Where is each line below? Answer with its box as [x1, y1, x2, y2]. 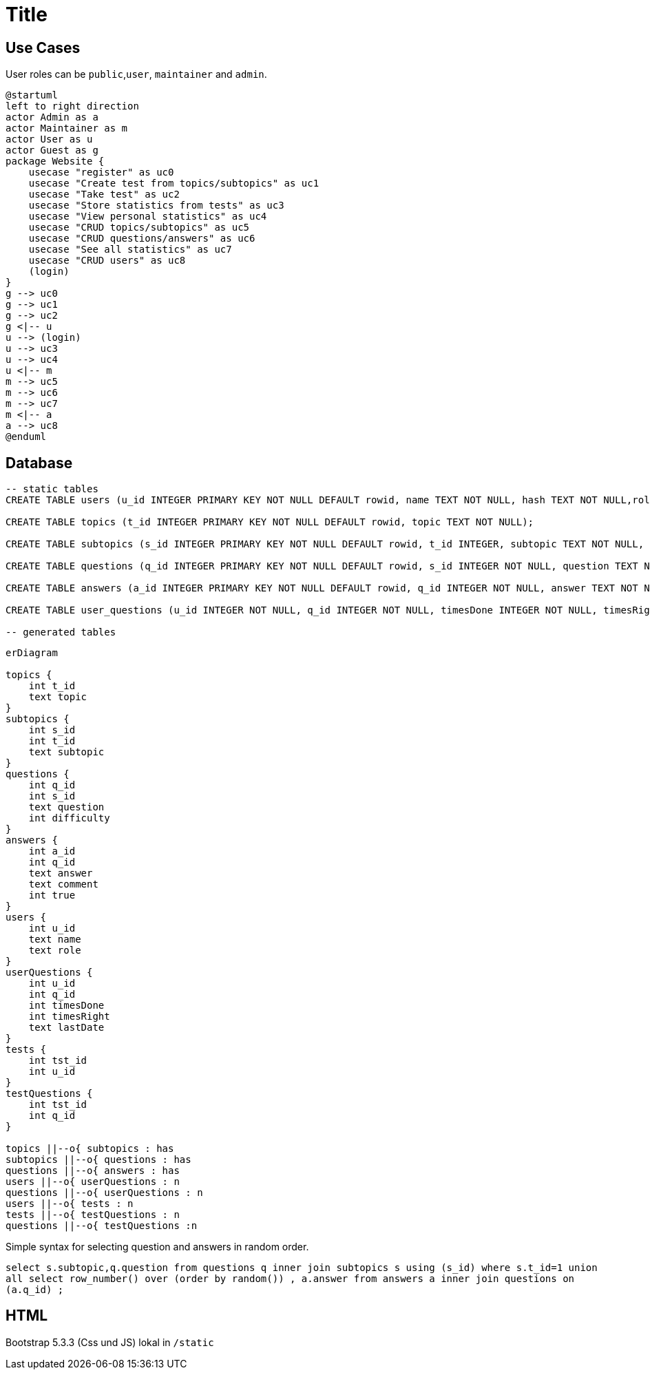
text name [28, 934, 81, 945]
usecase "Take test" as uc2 [28, 189, 180, 200]
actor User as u [6, 134, 93, 145]
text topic [28, 691, 87, 703]
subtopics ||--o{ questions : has [6, 1154, 191, 1166]
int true [28, 890, 76, 901]
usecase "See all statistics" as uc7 [28, 244, 232, 255]
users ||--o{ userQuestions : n [6, 1176, 180, 1188]
